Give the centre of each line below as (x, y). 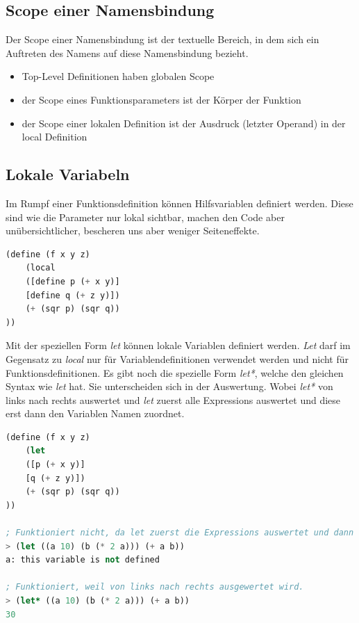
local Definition (55, 137)
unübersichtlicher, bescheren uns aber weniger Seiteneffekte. (133, 230)
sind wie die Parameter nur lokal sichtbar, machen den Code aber (145, 217)
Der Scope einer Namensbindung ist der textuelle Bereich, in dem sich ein (162, 39)
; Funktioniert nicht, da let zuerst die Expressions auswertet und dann (180, 533)
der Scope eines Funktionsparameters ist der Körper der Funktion (161, 99)
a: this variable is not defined (83, 560)
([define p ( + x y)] (73, 281)
